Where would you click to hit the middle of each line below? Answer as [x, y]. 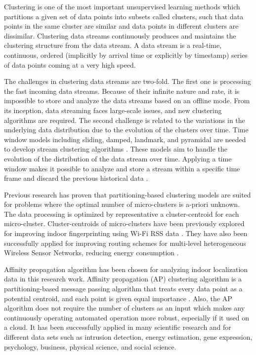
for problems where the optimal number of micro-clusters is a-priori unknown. [122, 204]
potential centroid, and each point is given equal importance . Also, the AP [118, 298]
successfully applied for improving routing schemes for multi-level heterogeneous [125, 243]
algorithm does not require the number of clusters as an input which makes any [125, 308]
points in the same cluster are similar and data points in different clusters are [121, 26]
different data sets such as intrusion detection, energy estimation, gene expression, [128, 337]
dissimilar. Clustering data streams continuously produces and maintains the [120, 35]
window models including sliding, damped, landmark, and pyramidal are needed [125, 139]
